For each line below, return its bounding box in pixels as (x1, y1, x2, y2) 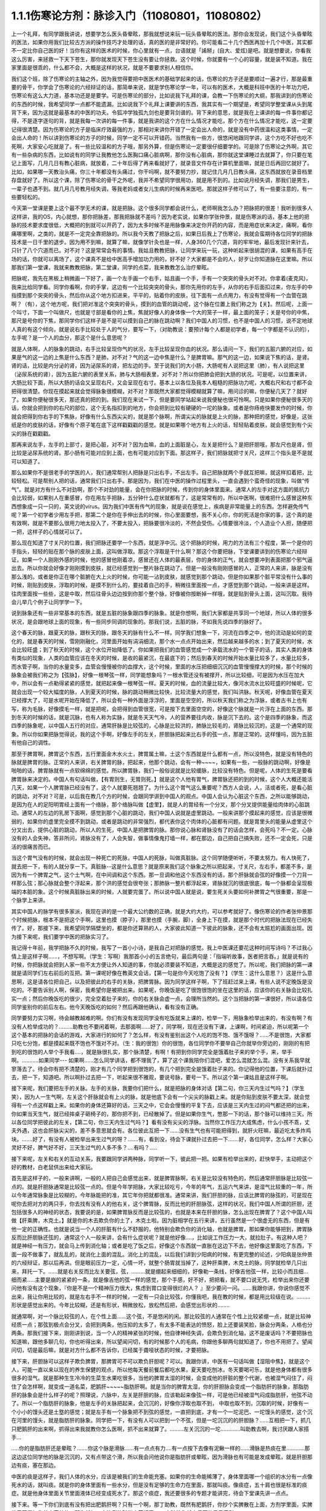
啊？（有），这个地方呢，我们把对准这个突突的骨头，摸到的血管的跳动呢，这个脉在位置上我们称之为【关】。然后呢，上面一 (11, 300, 313, 308)
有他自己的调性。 (11, 739, 54, 746)
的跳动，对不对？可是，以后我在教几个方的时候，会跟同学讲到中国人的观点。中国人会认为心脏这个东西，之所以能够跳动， (11, 792, 313, 800)
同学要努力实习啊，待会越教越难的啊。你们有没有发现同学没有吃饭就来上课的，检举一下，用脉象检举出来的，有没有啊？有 (11, 1014, 313, 1021)
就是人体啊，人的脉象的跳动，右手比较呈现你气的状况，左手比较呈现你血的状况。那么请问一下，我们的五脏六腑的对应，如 (11, 345, 313, 352)
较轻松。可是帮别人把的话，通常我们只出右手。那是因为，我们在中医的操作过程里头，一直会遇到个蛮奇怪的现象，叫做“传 (11, 477, 310, 485)
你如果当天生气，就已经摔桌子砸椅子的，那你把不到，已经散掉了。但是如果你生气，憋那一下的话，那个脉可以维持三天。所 (11, 1110, 313, 1118)
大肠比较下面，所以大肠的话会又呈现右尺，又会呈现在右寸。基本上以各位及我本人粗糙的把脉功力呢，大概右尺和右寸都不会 (11, 379, 313, 386)
